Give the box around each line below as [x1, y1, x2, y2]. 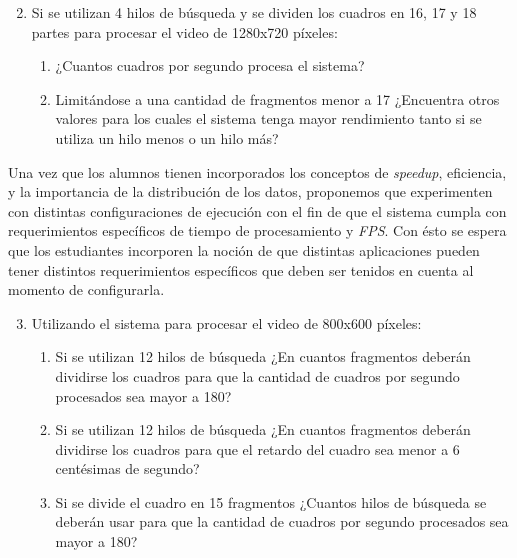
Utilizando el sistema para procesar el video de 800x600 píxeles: [31, 312, 422, 333]
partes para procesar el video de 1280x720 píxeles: [31, 21, 338, 42]
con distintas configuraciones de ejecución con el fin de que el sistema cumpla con [8, 200, 507, 221]
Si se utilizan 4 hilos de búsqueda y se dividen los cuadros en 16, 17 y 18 [31, 2, 477, 22]
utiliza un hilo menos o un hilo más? [55, 127, 279, 148]
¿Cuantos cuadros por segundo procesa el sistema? [55, 55, 365, 76]
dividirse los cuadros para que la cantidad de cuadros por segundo [55, 365, 460, 386]
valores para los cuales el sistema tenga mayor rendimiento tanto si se [55, 108, 482, 129]
